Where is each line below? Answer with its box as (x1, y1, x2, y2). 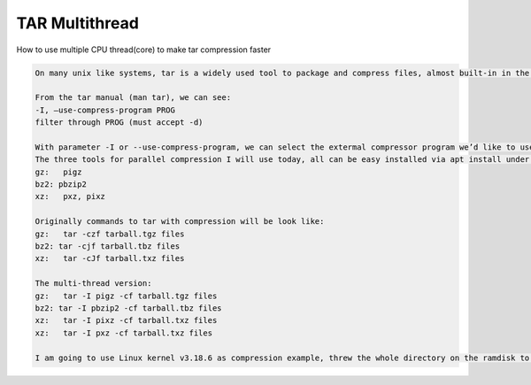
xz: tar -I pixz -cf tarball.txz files (35, 315, 218, 326)
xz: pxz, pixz (35, 191, 106, 202)
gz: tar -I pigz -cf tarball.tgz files (35, 290, 218, 301)
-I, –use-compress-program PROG (35, 104, 176, 115)
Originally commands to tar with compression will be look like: (35, 217, 325, 227)
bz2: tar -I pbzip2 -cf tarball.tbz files (35, 303, 222, 313)
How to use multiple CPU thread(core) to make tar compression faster (16, 44, 272, 55)
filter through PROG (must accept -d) (35, 118, 204, 127)
